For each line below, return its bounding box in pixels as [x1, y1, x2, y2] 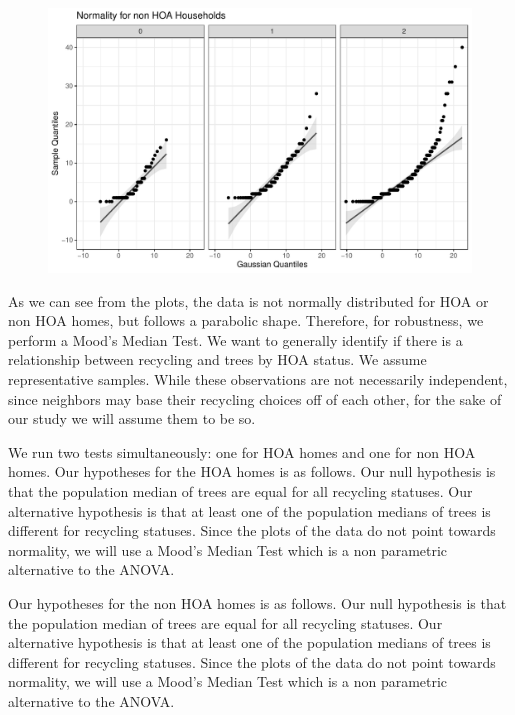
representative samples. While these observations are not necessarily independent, [8, 368, 508, 389]
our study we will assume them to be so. [8, 408, 256, 429]
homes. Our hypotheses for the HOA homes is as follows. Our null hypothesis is [8, 461, 496, 482]
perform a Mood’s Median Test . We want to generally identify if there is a [8, 329, 463, 350]
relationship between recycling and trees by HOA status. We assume [8, 349, 427, 370]
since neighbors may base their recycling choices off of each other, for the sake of [8, 388, 502, 409]
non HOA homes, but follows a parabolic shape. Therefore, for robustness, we [8, 310, 484, 331]
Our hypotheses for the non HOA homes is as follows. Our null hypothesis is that [8, 592, 507, 613]
